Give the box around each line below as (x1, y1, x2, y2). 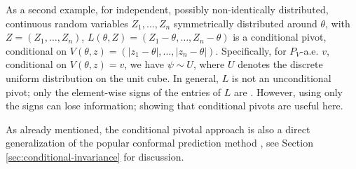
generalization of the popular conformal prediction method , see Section (6, 135, 313, 150)
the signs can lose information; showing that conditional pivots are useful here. (6, 98, 343, 113)
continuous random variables (6, 15, 128, 30)
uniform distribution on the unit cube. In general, (6, 70, 219, 85)
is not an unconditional (231, 70, 331, 85)
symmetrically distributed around (173, 15, 317, 30)
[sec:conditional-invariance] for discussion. (6, 149, 184, 163)
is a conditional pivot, (233, 29, 327, 44)
